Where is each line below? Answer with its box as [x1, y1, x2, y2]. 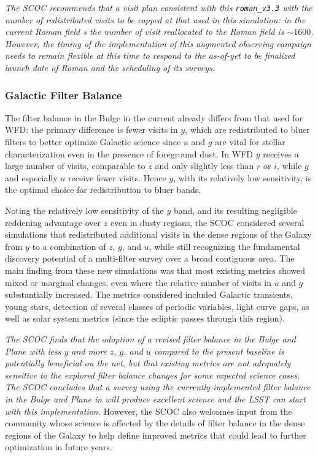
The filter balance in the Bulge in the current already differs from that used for [5, 111, 303, 124]
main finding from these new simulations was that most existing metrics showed [5, 263, 306, 276]
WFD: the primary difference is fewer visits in [5, 123, 178, 136]
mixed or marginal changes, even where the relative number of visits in [5, 276, 272, 289]
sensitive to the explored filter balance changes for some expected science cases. [5, 368, 300, 381]
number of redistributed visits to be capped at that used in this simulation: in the [5, 13, 306, 26]
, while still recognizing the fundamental [149, 240, 300, 252]
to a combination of [32, 240, 106, 252]
